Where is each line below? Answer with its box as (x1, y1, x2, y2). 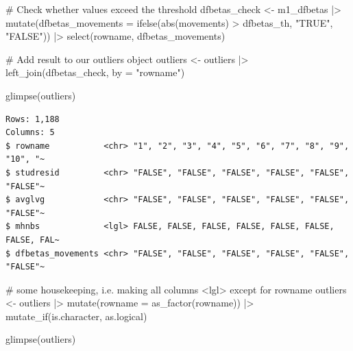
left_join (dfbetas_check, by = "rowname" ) (5, 65, 185, 80)
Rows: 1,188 (5, 114, 60, 124)
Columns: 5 (5, 128, 55, 138)
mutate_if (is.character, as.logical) (5, 308, 147, 323)
